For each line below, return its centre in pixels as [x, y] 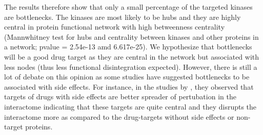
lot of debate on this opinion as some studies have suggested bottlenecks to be [127, 77]
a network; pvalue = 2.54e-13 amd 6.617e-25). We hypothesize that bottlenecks [128, 47]
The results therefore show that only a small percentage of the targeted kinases [128, 7]
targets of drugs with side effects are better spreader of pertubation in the [120, 97]
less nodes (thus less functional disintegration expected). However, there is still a [131, 66]
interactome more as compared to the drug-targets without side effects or [119, 116]
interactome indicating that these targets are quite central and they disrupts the [130, 106]
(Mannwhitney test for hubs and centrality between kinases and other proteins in [131, 36]
